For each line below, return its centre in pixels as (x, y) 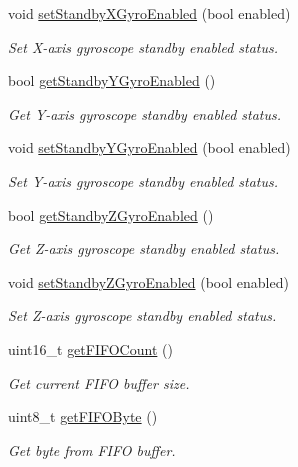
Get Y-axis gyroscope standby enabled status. (145, 113)
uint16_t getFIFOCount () (90, 348)
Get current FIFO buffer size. (99, 382)
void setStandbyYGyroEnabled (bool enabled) (149, 147)
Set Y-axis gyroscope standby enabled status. (143, 180)
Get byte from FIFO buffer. (92, 449)
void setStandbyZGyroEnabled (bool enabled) (148, 281)
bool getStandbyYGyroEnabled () (112, 80)
